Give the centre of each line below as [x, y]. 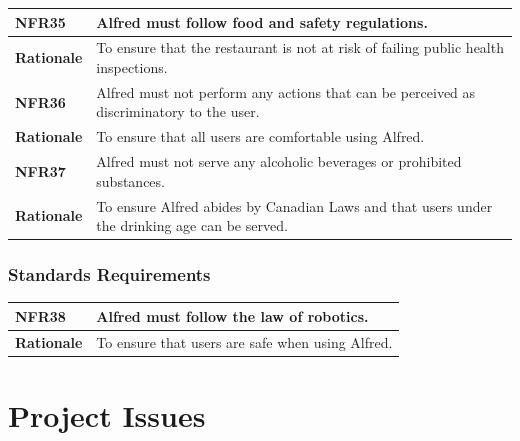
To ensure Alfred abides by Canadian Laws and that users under [294, 205]
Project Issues [107, 415]
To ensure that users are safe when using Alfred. [244, 341]
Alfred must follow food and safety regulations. [262, 21]
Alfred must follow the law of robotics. [232, 315]
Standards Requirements [109, 274]
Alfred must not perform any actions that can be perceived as [286, 91]
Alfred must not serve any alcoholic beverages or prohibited [279, 161]
